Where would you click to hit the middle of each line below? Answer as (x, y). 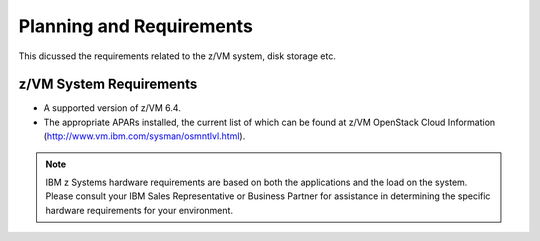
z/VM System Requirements (108, 84)
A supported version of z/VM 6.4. (112, 108)
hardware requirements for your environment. (139, 210)
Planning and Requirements (136, 26)
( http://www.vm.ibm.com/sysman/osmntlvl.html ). (144, 136)
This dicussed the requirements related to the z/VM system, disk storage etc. (177, 56)
